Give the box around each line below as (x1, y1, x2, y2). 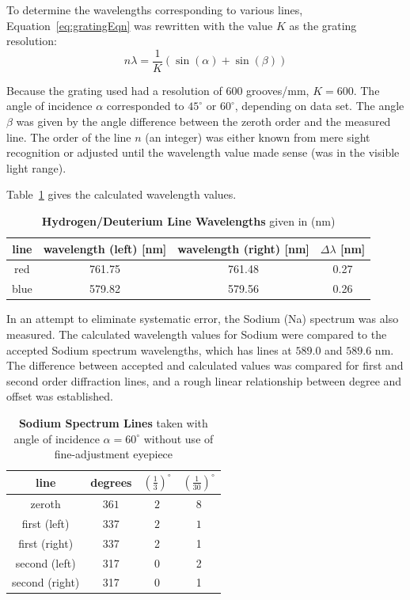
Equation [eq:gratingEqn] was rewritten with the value (6, 17, 273, 33)
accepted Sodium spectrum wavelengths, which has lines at (6, 341, 292, 358)
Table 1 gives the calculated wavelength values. (6, 186, 237, 203)
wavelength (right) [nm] (177, 240, 309, 256)
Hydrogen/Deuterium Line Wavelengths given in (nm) (41, 213, 336, 229)
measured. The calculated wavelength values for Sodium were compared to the (6, 325, 387, 342)
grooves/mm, (246, 82, 309, 98)
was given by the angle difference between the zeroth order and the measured (16, 113, 391, 130)
